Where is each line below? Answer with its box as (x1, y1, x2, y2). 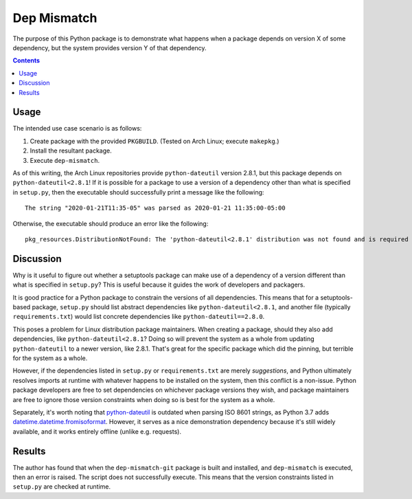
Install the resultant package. (30, 146, 113, 155)
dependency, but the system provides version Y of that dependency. (12, 43, 207, 52)
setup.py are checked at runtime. (12, 483, 111, 491)
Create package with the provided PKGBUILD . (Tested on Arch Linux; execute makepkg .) (30, 137, 279, 145)
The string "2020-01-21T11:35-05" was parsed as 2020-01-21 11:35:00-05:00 (25, 204, 286, 212)
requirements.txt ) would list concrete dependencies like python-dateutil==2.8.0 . (12, 313, 265, 321)
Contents (12, 56, 41, 65)
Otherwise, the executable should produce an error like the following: (12, 219, 209, 228)
